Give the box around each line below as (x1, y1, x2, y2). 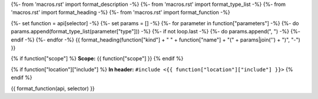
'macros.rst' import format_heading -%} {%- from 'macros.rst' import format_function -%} (11, 9, 230, 16)
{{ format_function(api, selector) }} (11, 85, 95, 92)
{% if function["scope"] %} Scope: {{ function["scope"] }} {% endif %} (11, 55, 184, 62)
